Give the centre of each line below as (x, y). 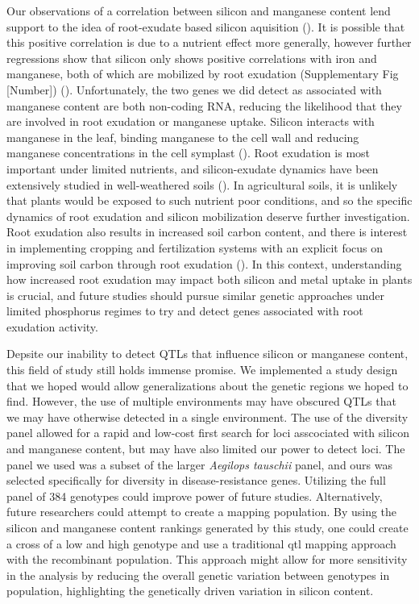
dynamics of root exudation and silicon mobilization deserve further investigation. (208, 216)
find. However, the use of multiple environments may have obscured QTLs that (201, 401)
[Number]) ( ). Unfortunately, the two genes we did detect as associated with (194, 89)
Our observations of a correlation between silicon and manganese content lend (199, 10)
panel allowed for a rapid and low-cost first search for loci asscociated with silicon (208, 433)
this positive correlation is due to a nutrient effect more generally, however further (209, 42)
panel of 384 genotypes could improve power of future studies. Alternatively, (195, 496)
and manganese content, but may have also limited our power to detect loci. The (206, 449)
